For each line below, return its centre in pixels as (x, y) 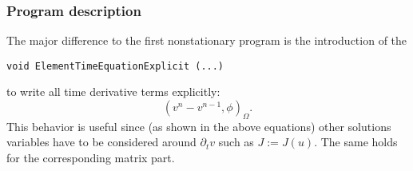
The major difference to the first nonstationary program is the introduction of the (207, 40)
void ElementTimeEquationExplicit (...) (115, 66)
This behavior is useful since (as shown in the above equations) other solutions (199, 126)
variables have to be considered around (101, 142)
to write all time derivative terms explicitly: (113, 91)
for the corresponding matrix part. (91, 158)
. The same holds (356, 142)
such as (236, 142)
